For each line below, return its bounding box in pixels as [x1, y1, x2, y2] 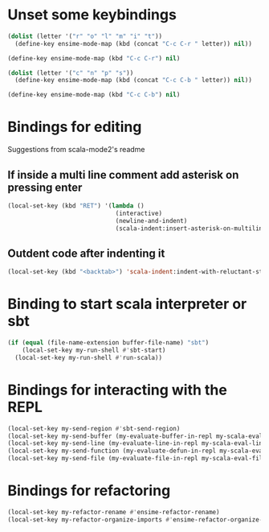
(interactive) [115, 209, 162, 217]
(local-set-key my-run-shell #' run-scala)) [14, 353, 162, 361]
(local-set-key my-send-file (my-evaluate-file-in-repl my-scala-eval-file [7, 455, 267, 463]
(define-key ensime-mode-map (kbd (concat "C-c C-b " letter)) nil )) [14, 76, 252, 85]
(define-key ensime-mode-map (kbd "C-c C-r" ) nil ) [7, 54, 181, 62]
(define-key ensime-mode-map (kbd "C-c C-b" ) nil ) [7, 91, 181, 99]
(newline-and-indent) [115, 217, 188, 225]
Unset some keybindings [7, 6, 177, 24]
